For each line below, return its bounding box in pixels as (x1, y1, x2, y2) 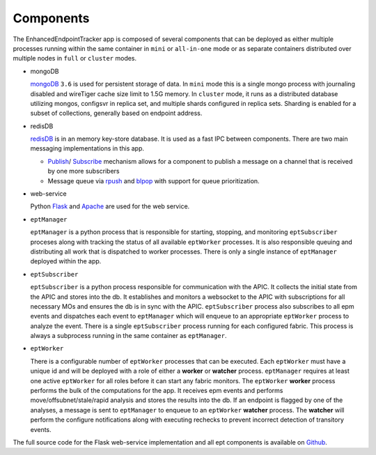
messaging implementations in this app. (30, 144, 145, 153)
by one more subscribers (47, 167, 120, 176)
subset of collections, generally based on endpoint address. (30, 109, 203, 118)
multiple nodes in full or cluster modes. (13, 54, 137, 63)
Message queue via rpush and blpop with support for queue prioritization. (47, 176, 260, 185)
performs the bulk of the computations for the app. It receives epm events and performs (30, 387, 283, 395)
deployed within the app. (30, 257, 102, 265)
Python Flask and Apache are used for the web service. (30, 202, 190, 210)
